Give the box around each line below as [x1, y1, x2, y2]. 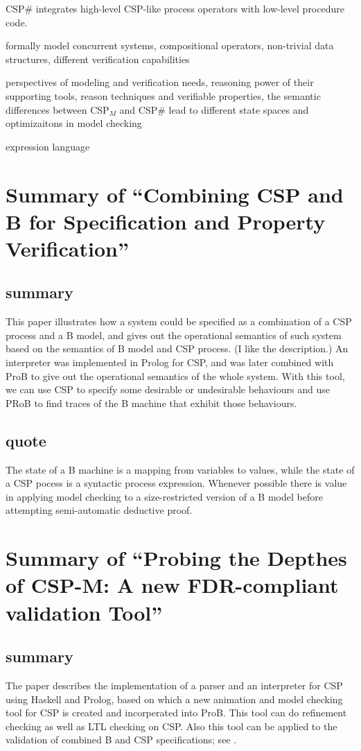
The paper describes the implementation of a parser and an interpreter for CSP [6, 677, 343, 692]
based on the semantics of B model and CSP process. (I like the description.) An [6, 341, 349, 356]
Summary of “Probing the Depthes [6, 544, 347, 572]
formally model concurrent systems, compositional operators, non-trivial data [6, 38, 334, 53]
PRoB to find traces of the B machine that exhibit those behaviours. [6, 395, 297, 410]
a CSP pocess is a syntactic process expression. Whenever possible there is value [6, 476, 347, 490]
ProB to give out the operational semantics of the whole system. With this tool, [6, 368, 345, 383]
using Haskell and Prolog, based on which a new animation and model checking [6, 691, 343, 706]
